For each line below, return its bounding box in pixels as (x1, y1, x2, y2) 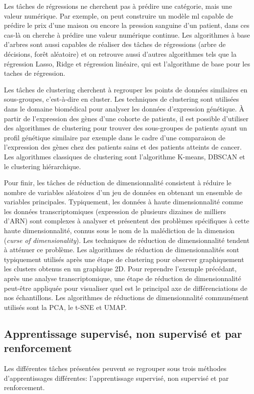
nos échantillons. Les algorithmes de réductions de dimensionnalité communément (4, 292, 249, 303)
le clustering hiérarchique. (4, 161, 81, 171)
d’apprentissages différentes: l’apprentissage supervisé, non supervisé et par (4, 372, 229, 383)
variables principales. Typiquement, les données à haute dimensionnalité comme (4, 197, 243, 207)
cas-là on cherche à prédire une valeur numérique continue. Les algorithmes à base (4, 29, 250, 40)
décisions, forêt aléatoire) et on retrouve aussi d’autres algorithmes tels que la (4, 48, 237, 59)
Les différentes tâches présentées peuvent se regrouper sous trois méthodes (4, 363, 227, 373)
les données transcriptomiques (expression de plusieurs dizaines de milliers (4, 206, 226, 216)
